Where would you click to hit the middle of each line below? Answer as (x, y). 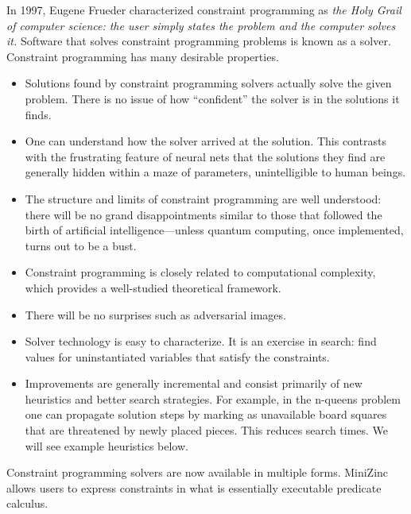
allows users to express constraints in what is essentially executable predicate (194, 487)
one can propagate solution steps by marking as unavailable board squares (206, 414)
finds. (38, 114)
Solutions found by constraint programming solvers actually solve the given (208, 83)
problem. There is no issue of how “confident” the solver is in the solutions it (212, 98)
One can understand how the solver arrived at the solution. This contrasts (205, 141)
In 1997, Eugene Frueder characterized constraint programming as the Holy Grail (204, 10)
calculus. (27, 503)
